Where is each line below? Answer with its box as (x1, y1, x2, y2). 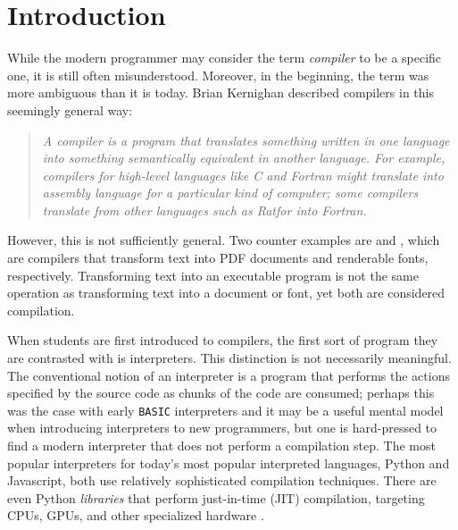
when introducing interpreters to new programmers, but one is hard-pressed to (7, 418, 437, 437)
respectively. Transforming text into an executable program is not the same (7, 265, 419, 284)
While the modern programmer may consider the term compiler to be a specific (7, 48, 442, 67)
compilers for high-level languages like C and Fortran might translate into (42, 165, 444, 184)
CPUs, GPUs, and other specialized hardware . (7, 506, 264, 525)
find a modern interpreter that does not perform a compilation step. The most (7, 436, 436, 455)
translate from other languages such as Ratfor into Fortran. (42, 200, 367, 219)
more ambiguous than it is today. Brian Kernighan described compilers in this (7, 83, 434, 102)
